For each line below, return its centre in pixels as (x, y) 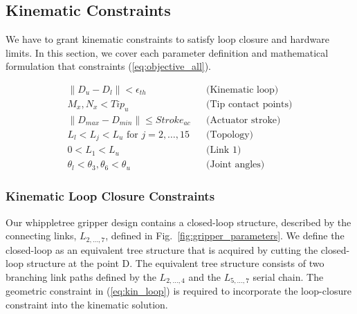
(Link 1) (224, 150)
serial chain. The (288, 276)
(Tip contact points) (249, 105)
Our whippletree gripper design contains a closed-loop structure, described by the (178, 222)
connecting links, (41, 236)
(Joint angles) (236, 165)
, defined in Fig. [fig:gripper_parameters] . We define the (225, 236)
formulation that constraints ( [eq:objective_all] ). (109, 66)
